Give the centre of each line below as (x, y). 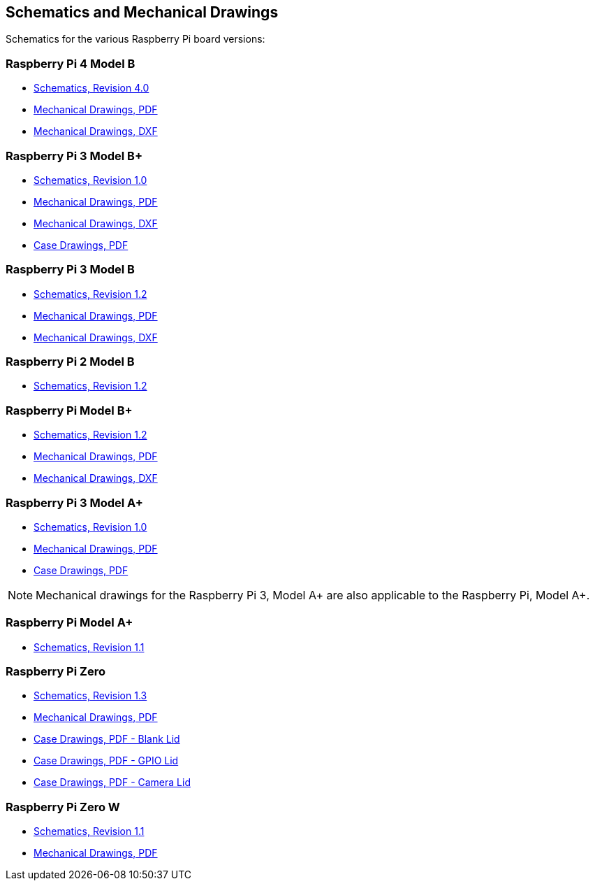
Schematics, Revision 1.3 (90, 696)
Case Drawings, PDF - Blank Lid (107, 739)
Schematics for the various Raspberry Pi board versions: (135, 39)
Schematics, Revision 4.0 (91, 88)
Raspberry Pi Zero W (63, 807)
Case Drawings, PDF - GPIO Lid (106, 761)
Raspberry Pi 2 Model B (70, 362)
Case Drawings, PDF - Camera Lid (112, 783)
